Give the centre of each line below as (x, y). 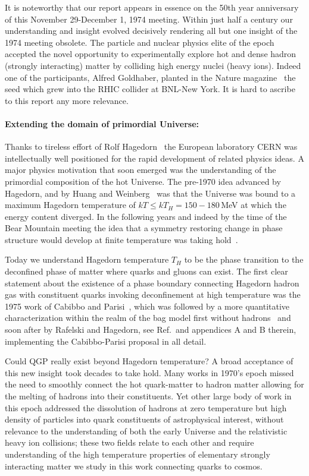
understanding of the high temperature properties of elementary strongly (138, 454)
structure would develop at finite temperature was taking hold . (121, 239)
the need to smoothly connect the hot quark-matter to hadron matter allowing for (154, 384)
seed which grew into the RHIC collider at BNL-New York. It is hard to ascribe (150, 89)
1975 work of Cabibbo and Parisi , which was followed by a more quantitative (147, 306)
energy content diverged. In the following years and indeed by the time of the (146, 216)
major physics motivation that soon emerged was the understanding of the (141, 170)
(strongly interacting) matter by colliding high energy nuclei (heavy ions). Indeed (153, 65)
